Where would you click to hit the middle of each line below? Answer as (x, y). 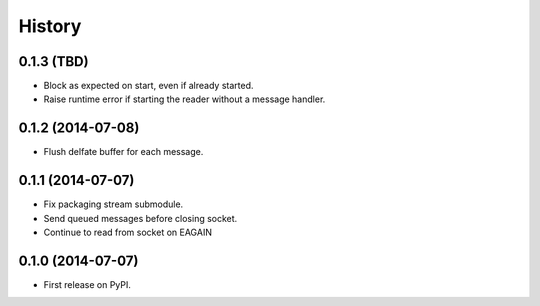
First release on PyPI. (87, 284)
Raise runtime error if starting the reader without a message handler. (184, 99)
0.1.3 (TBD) (53, 61)
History (50, 26)
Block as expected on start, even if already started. (148, 86)
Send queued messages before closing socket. (140, 218)
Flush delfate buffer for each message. (123, 152)
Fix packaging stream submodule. (113, 204)
